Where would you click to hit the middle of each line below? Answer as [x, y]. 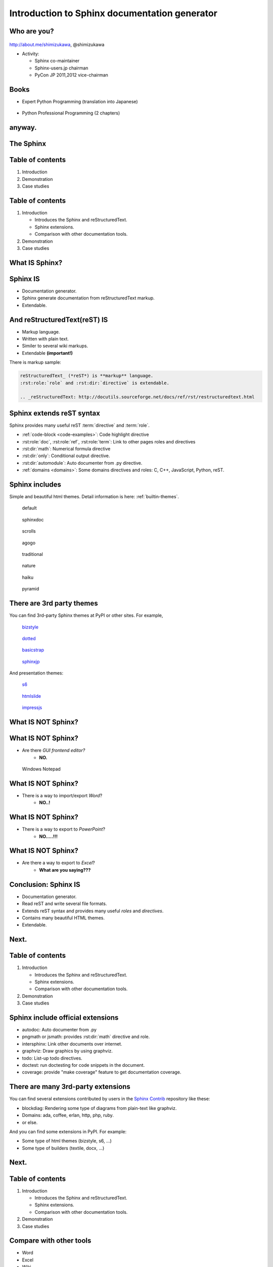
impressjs [32, 707]
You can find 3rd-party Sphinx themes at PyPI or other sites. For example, [86, 615]
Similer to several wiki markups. [55, 346]
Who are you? [32, 31]
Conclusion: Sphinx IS [45, 884]
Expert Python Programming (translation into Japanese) [80, 102]
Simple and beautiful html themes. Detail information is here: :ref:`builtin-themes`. [94, 497]
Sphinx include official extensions [64, 1017]
